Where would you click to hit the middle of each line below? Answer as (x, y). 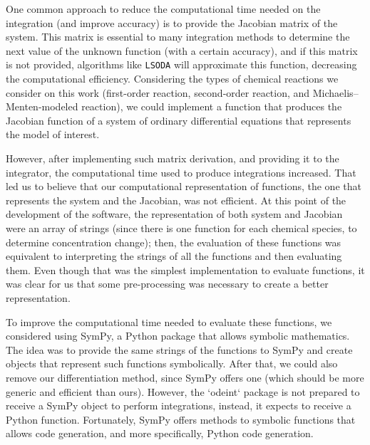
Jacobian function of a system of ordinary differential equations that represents (179, 120)
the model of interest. (53, 134)
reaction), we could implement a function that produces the (212, 106)
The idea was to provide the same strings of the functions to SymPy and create (179, 349)
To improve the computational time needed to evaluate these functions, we (169, 321)
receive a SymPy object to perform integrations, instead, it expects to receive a (179, 405)
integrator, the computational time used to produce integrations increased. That (181, 172)
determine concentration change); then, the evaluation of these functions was (174, 242)
